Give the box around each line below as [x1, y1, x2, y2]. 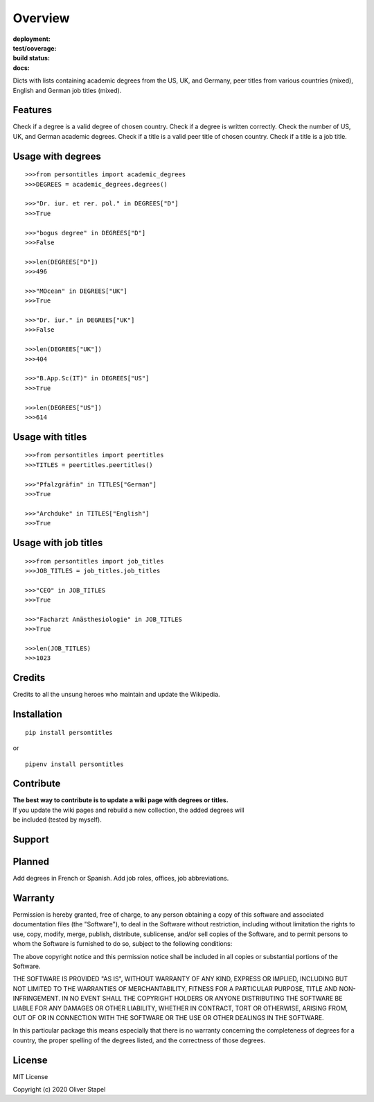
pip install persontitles [25, 729, 114, 736]
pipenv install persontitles [25, 760, 124, 768]
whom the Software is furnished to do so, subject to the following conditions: [12, 940, 233, 948]
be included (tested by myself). [12, 815, 102, 824]
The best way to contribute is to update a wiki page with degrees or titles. [12, 796, 229, 804]
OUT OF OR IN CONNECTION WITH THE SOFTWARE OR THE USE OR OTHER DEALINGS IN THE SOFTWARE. [12, 1013, 325, 1022]
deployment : [12, 35, 51, 43]
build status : [12, 54, 50, 62]
